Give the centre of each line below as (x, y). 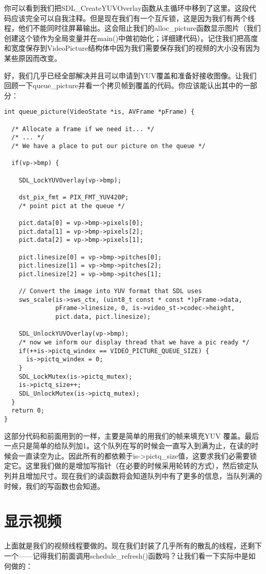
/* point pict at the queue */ (72, 206)
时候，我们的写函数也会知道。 (54, 486)
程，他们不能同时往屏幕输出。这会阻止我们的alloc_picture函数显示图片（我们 (132, 28)
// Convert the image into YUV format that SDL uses (110, 291)
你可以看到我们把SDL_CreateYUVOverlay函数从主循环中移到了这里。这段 (127, 8)
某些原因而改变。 (33, 58)
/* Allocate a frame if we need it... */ (83, 129)
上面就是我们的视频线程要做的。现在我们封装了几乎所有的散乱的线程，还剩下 (133, 546)
